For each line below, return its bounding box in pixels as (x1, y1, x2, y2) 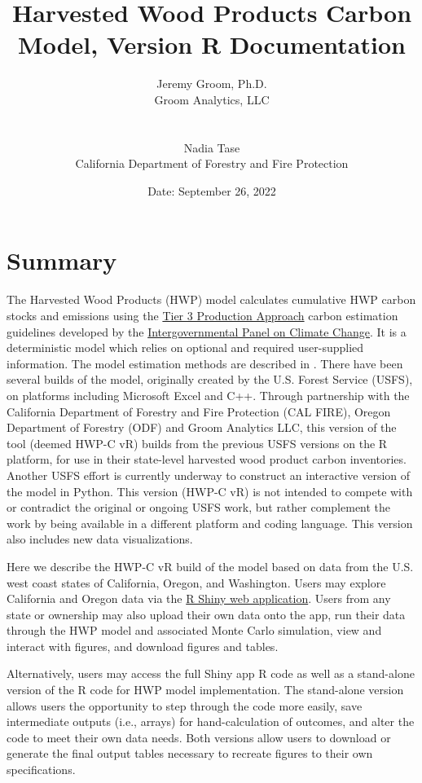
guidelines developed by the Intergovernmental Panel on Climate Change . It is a (7, 323, 407, 340)
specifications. (7, 761, 76, 778)
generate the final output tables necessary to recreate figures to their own (7, 745, 373, 762)
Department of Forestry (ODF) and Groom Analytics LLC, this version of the (7, 419, 397, 436)
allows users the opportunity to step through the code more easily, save (7, 697, 363, 714)
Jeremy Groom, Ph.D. (156, 75, 267, 92)
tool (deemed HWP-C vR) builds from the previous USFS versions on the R (7, 434, 388, 451)
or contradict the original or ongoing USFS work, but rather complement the (7, 499, 391, 516)
